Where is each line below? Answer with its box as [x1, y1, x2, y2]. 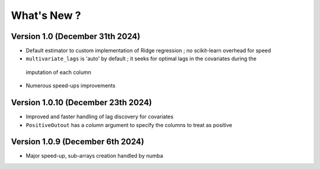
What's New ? [11, 9, 81, 22]
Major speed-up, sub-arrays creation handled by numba [25, 152, 164, 160]
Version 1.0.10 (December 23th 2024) [11, 97, 152, 108]
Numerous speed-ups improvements [25, 82, 116, 89]
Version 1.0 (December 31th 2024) [11, 31, 140, 41]
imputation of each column [25, 69, 92, 76]
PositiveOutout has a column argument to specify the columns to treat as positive [25, 121, 232, 128]
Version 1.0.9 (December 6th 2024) [11, 136, 145, 147]
